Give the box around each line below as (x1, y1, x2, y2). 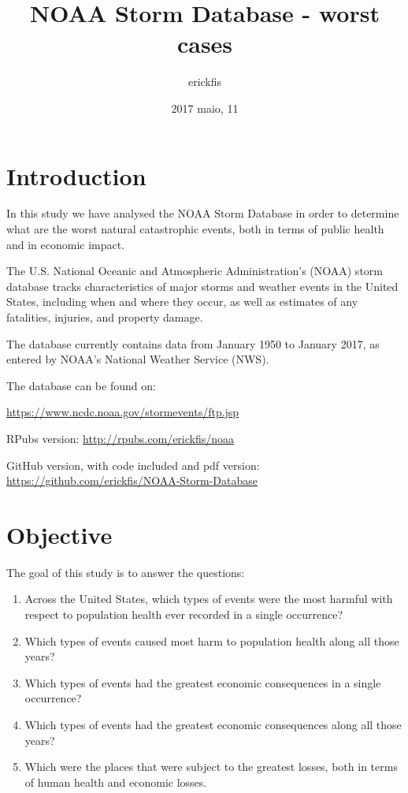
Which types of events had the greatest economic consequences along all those (24, 717, 402, 733)
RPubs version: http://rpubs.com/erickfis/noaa (6, 430, 235, 446)
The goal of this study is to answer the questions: (6, 564, 245, 580)
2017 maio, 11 (171, 99, 239, 116)
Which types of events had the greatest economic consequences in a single (24, 674, 381, 691)
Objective (6, 518, 113, 550)
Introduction (6, 159, 147, 192)
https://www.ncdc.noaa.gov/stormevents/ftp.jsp (6, 404, 239, 420)
